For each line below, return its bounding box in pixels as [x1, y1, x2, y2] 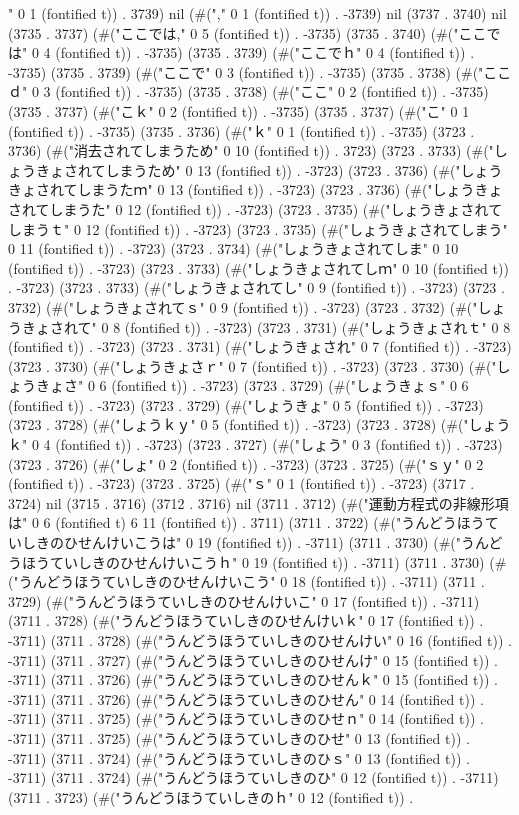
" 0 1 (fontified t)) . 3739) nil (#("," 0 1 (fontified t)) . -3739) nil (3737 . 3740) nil [8, 3, 507, 23]
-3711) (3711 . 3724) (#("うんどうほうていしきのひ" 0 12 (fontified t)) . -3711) [8, 767, 499, 788]
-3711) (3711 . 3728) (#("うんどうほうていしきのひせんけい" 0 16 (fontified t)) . [8, 630, 512, 650]
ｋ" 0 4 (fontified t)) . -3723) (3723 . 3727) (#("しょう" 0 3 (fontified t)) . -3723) [8, 434, 503, 455]
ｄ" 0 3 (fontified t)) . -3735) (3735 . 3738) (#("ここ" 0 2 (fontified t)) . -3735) [8, 81, 489, 102]
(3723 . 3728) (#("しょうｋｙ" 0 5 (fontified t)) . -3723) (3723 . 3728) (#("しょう [8, 414, 511, 435]
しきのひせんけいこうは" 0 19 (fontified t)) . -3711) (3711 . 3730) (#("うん [21, 532, 489, 553]
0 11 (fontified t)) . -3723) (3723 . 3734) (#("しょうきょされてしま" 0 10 [8, 238, 459, 259]
